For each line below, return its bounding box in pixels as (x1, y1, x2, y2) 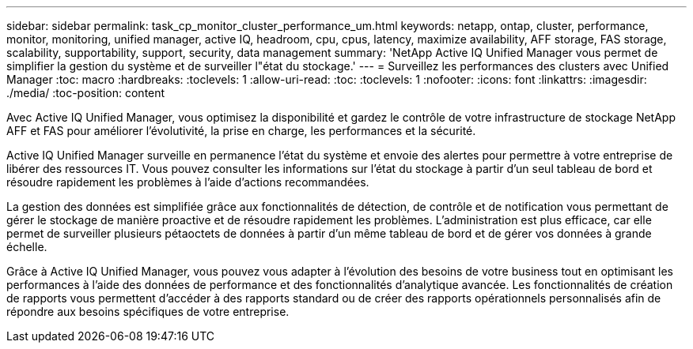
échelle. (6, 240, 47, 253)
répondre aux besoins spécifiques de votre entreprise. (6, 305, 290, 318)
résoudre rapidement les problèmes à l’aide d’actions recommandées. (6, 175, 369, 189)
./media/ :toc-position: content (6, 86, 165, 99)
